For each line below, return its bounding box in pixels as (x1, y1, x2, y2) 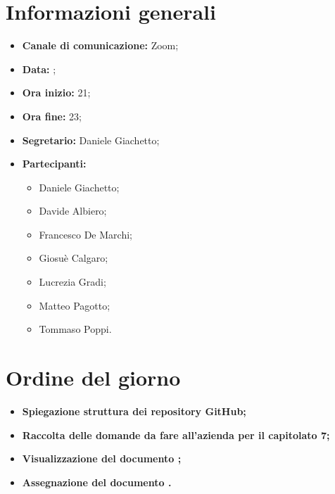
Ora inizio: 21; (22, 85, 91, 100)
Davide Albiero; (39, 203, 107, 218)
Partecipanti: (22, 156, 87, 171)
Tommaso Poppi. (39, 322, 112, 336)
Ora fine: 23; (22, 108, 82, 123)
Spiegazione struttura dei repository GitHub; (22, 403, 246, 418)
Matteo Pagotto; (39, 298, 110, 312)
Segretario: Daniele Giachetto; (22, 132, 160, 147)
